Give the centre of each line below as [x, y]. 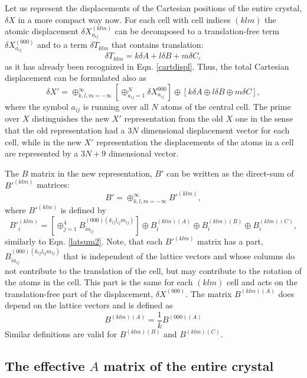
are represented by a [42, 153]
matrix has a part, [230, 241]
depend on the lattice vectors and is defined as [89, 305]
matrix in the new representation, [92, 173]
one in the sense [264, 118]
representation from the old [174, 118]
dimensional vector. [143, 153]
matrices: [53, 185]
